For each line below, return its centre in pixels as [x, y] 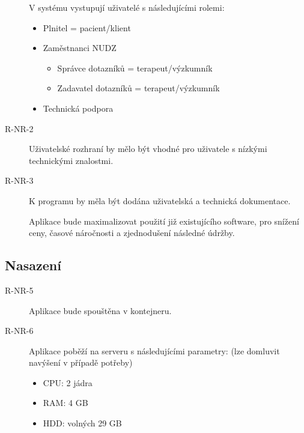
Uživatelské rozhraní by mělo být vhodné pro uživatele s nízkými [148, 149]
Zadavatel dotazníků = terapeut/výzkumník [138, 88]
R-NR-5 [19, 290]
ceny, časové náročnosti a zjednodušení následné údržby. [132, 233]
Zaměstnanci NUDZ [80, 48]
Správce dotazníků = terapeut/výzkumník [135, 68]
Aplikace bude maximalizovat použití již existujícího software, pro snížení [164, 221]
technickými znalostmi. [71, 160]
